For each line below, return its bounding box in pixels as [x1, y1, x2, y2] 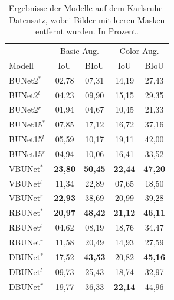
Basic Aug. [60, 44, 99, 57]
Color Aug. [119, 44, 159, 57]
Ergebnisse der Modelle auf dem [8, 2, 124, 14]
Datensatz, [9, 13, 48, 25]
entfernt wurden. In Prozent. [35, 25, 139, 37]
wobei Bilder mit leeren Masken [50, 13, 165, 25]
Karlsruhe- [127, 2, 166, 14]
